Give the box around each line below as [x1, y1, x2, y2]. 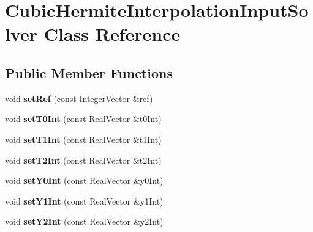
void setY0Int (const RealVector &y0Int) [5, 174, 164, 187]
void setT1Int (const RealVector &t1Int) [5, 132, 162, 145]
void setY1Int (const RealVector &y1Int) [5, 194, 164, 207]
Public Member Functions [5, 63, 173, 82]
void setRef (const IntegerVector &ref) [5, 92, 153, 104]
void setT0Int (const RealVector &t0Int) [5, 112, 162, 125]
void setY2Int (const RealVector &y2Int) [5, 215, 164, 228]
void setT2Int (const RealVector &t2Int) [5, 153, 162, 166]
